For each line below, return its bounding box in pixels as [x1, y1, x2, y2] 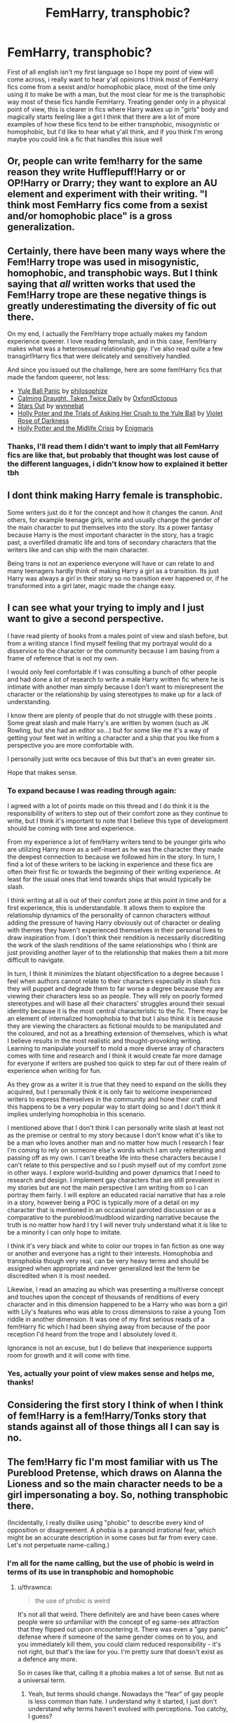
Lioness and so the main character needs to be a [7, 1478, 223, 1490]
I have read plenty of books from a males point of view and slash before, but [7, 631, 228, 640]
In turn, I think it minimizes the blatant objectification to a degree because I [7, 969, 223, 977]
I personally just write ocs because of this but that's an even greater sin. [7, 754, 216, 763]
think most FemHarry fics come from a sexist [7, 199, 208, 212]
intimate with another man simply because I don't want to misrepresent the [7, 682, 224, 691]
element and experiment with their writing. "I [7, 188, 208, 200]
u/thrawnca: [17, 1583, 53, 1592]
